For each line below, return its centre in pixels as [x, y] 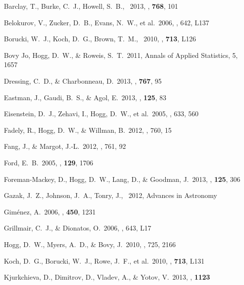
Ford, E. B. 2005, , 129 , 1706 [49, 162]
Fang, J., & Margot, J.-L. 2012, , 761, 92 [65, 146]
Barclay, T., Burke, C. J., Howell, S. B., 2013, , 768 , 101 [91, 6]
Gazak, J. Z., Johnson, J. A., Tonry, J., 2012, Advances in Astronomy [111, 195]
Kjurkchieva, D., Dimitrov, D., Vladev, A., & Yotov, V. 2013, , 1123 [107, 277]
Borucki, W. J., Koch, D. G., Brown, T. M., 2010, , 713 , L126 [100, 39]
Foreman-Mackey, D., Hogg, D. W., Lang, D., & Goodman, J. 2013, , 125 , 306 [122, 179]
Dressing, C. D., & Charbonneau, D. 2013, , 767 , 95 [83, 80]
